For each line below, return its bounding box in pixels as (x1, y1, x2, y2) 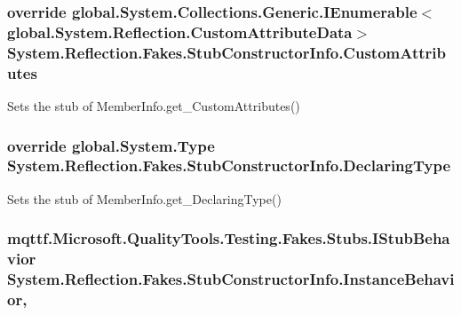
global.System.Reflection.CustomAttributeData (7, 20, 353, 43)
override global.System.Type (7, 134, 215, 156)
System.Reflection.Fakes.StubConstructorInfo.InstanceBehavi (7, 268, 455, 290)
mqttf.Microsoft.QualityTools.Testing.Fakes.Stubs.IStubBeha (7, 227, 450, 249)
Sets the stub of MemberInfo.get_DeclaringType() (7, 189, 282, 208)
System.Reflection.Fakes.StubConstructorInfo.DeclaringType (7, 154, 451, 177)
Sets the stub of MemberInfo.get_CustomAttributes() (7, 96, 300, 114)
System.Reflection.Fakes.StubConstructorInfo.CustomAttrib (7, 41, 446, 63)
